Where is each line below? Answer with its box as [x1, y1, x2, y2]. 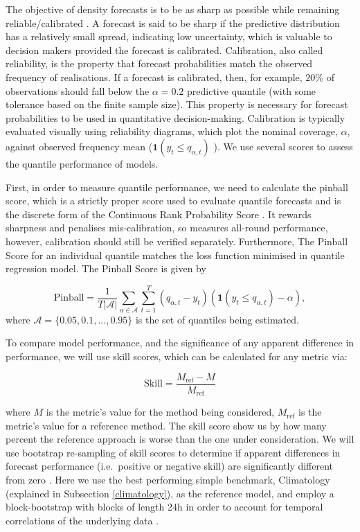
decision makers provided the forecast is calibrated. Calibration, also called [6, 42, 323, 57]
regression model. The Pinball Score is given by [6, 261, 206, 276]
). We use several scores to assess [213, 139, 353, 153]
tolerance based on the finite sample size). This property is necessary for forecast [6, 97, 348, 112]
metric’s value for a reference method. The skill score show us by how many [6, 418, 327, 432]
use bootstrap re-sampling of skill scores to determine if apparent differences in [6, 445, 341, 459]
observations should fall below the [6, 83, 150, 98]
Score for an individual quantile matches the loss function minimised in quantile [6, 247, 345, 262]
